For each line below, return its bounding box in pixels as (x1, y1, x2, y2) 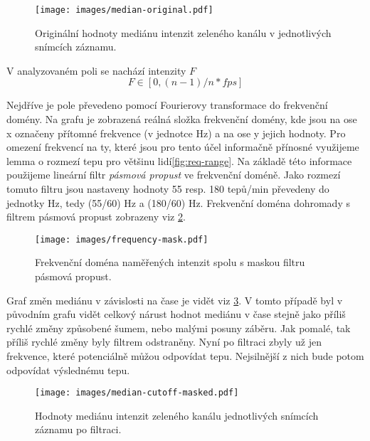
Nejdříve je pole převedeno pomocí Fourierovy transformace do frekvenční (6, 97, 328, 112)
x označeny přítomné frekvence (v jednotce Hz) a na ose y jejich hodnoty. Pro (6, 125, 346, 140)
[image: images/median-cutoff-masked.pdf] (35, 388, 239, 398)
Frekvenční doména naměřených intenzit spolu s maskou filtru (35, 255, 305, 270)
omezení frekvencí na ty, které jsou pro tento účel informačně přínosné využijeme (6, 139, 359, 154)
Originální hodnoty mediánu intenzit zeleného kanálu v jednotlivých (35, 25, 332, 40)
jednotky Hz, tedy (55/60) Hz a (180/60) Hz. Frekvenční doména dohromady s (6, 195, 350, 210)
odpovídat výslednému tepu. (6, 362, 130, 377)
